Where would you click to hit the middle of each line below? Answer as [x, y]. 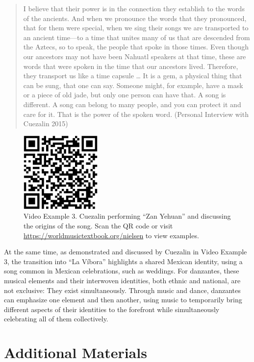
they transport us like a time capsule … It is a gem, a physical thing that [133, 76]
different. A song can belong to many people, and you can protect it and [132, 104]
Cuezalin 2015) [46, 124]
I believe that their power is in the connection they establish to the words [134, 8]
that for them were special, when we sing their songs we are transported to [136, 28]
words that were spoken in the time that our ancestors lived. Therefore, [131, 66]
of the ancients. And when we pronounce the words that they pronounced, [135, 18]
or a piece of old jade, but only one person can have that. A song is [125, 95]
